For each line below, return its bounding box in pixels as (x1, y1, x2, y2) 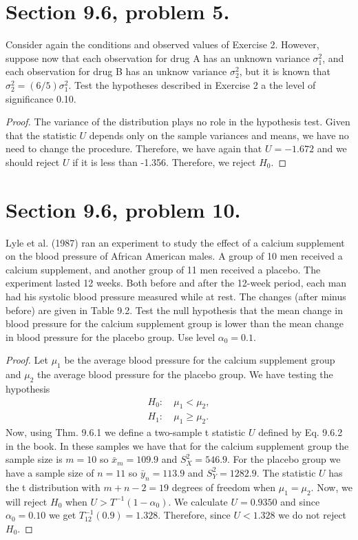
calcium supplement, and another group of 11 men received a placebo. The (6, 262, 321, 276)
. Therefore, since (158, 508, 231, 522)
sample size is (6, 452, 63, 466)
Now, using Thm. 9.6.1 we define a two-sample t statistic (6, 425, 246, 439)
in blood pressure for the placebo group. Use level (6, 329, 215, 344)
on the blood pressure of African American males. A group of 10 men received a (6, 249, 343, 263)
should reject (6, 154, 60, 169)
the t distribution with (6, 479, 101, 494)
